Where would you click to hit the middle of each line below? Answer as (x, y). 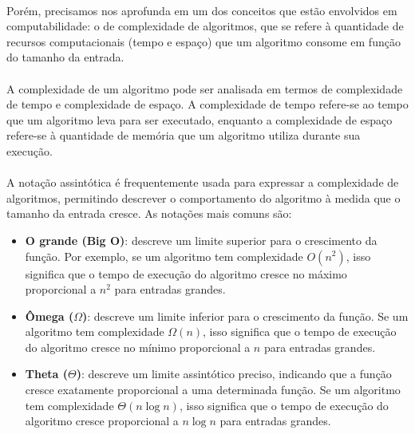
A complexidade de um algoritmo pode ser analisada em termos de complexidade (205, 88)
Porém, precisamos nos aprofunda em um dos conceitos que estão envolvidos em (202, 10)
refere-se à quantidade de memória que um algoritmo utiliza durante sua (184, 135)
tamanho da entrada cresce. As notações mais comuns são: (149, 213)
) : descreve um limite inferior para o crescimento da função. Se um (245, 316)
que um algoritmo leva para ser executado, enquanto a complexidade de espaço (200, 119)
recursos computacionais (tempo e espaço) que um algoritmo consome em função (204, 41)
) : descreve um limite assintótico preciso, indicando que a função (234, 374)
